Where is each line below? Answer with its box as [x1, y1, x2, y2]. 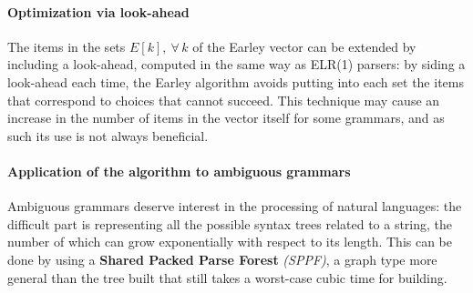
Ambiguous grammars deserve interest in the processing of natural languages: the [7, 197, 462, 216]
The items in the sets [7, 36, 126, 56]
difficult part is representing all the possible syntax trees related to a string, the [7, 214, 453, 233]
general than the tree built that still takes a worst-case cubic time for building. [7, 268, 447, 287]
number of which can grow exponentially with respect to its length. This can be [7, 232, 453, 251]
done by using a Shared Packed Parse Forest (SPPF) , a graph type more [7, 249, 437, 268]
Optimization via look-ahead [7, 2, 190, 21]
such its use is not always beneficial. [7, 126, 209, 145]
